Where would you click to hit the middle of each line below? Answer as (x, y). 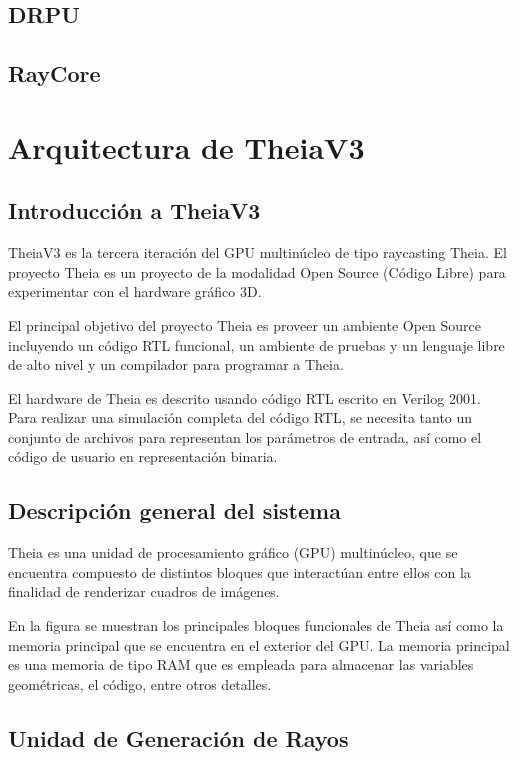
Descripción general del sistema (174, 510)
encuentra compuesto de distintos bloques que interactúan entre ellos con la (239, 571)
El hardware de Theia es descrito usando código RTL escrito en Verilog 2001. (244, 397)
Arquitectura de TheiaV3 (186, 146)
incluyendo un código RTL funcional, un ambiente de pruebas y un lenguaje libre (256, 344)
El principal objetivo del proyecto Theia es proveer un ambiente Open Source (244, 324)
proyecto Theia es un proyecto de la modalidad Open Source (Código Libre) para (257, 271)
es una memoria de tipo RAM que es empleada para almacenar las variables (241, 664)
